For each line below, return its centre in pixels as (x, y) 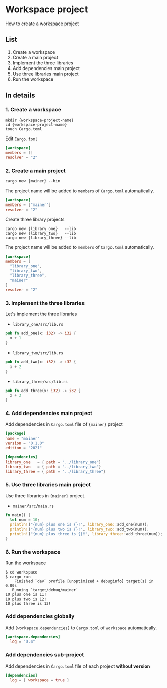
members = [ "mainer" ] (28, 205)
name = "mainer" (22, 439)
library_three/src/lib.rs (40, 382)
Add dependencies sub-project (45, 655)
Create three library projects (35, 219)
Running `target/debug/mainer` (45, 590)
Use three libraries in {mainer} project (45, 496)
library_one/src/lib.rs (38, 325)
